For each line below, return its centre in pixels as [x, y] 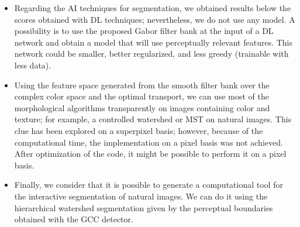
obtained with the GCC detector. [74, 219]
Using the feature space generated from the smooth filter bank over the [142, 85]
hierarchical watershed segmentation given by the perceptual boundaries [144, 207]
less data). [33, 65]
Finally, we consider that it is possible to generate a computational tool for [149, 185]
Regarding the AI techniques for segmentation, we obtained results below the [153, 8]
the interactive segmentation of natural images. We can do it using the [141, 196]
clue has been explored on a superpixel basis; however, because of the [139, 130]
